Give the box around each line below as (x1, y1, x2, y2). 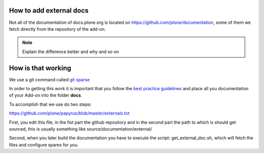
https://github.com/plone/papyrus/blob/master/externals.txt (9, 110, 130, 116)
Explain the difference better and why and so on (22, 49, 119, 55)
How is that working (9, 64, 71, 72)
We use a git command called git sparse (9, 76, 90, 82)
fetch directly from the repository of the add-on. (9, 26, 106, 32)
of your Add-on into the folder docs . (9, 93, 83, 98)
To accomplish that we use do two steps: (9, 101, 92, 107)
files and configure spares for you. (9, 142, 79, 148)
